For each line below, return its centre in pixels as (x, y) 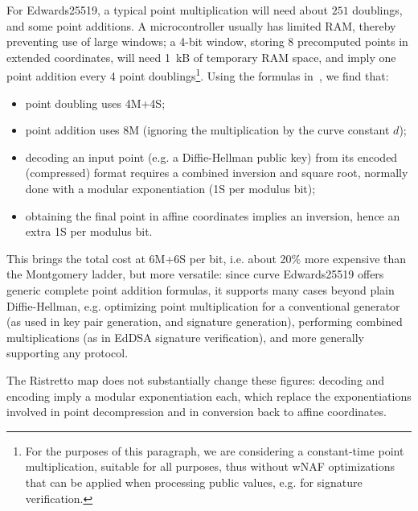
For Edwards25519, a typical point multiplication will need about (167, 10)
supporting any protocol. (68, 353)
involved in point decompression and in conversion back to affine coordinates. (197, 412)
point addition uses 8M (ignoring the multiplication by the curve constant (207, 130)
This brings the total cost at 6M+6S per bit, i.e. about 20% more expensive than (207, 258)
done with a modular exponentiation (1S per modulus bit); (170, 188)
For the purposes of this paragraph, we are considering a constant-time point (215, 450)
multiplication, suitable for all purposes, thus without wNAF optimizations (210, 466)
